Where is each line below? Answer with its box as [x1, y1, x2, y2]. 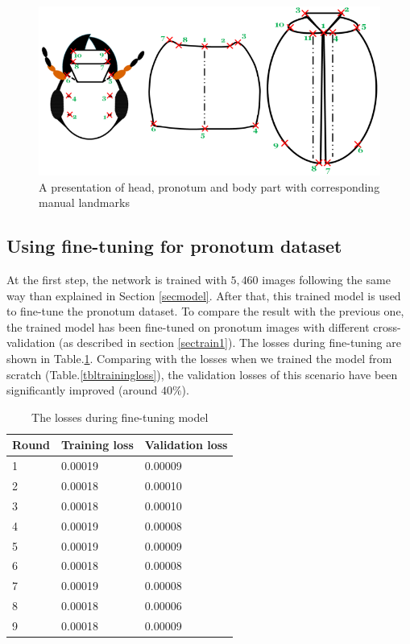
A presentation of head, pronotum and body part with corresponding [39, 178, 380, 195]
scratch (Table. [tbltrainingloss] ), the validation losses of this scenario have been [6, 365, 398, 382]
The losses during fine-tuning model [31, 408, 209, 425]
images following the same [262, 270, 391, 287]
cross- [373, 318, 401, 335]
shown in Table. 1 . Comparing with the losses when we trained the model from [6, 349, 392, 366]
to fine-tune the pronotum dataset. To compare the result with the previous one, [6, 303, 404, 320]
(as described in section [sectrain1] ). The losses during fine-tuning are [58, 334, 401, 351]
